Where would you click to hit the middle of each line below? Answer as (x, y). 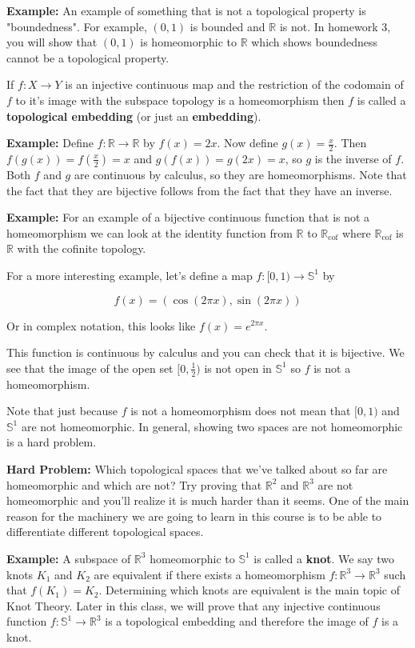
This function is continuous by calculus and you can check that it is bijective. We (206, 352)
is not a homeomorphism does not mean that (241, 411)
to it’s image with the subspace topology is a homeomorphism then (180, 100)
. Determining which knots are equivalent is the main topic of (249, 590)
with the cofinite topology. (82, 248)
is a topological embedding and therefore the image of (237, 621)
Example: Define (50, 143)
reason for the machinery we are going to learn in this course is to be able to (194, 516)
